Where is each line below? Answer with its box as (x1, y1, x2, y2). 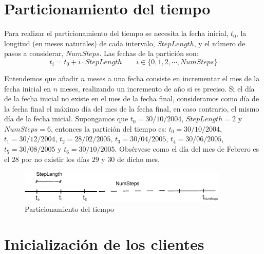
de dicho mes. (117, 153, 160, 164)
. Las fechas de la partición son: (99, 48, 199, 59)
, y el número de (194, 38, 246, 48)
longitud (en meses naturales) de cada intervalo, (4, 38, 155, 48)
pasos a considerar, (4, 48, 64, 59)
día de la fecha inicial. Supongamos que (4, 113, 128, 124)
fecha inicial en (4, 83, 51, 94)
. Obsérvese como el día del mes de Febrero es (115, 143, 259, 154)
